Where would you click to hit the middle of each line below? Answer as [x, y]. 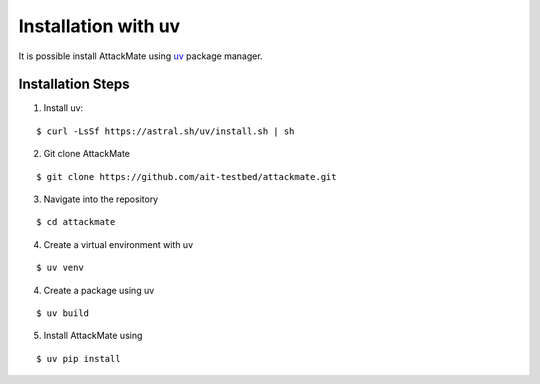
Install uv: [63, 108]
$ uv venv [60, 268]
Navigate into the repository [101, 199]
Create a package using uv [99, 290]
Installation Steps [74, 84]
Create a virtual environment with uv [118, 244]
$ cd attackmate [76, 222]
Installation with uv [99, 26]
